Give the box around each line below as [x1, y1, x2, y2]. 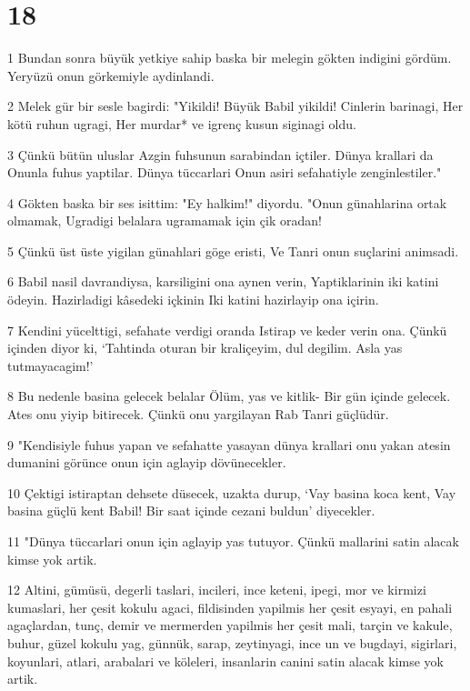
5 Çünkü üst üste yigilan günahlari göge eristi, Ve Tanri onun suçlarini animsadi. [7, 241, 459, 260]
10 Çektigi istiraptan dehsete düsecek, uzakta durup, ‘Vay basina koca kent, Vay [7, 483, 456, 502]
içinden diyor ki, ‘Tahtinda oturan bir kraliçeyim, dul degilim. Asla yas [7, 338, 403, 357]
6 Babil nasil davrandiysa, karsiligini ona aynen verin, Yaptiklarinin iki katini [7, 272, 439, 291]
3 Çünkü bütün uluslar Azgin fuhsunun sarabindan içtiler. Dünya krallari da [7, 145, 434, 164]
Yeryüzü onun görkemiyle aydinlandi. [7, 65, 215, 85]
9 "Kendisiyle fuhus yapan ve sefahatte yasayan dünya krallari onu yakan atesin [7, 435, 451, 454]
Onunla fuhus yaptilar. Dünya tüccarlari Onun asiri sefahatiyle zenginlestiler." [7, 163, 442, 182]
